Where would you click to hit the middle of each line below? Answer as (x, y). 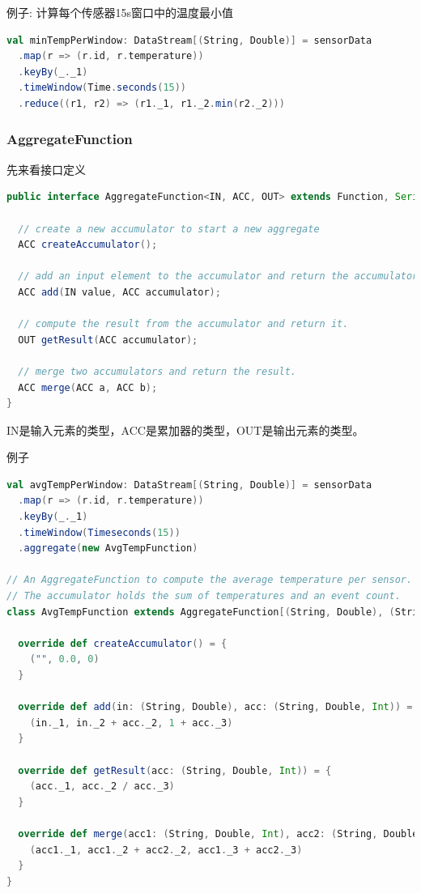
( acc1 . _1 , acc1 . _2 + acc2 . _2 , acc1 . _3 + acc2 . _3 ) (166, 850)
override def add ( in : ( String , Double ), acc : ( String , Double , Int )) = (215, 707)
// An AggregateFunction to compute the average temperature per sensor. (210, 580)
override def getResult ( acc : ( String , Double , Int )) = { (175, 770)
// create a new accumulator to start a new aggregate (169, 229)
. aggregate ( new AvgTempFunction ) (108, 549)
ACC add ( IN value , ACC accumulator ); (119, 292)
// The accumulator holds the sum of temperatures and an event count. (204, 596)
